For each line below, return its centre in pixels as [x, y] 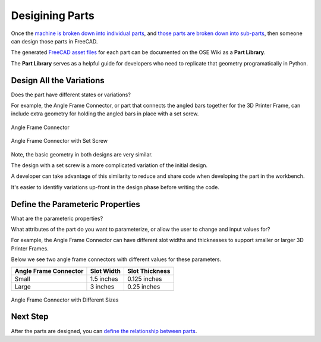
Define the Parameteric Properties [75, 204]
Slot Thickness [149, 271]
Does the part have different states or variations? [71, 95]
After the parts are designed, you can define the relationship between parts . [104, 331]
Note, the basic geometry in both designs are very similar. [82, 154]
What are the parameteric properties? [57, 218]
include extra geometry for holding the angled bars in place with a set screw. [105, 114]
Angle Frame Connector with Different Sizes [65, 300]
